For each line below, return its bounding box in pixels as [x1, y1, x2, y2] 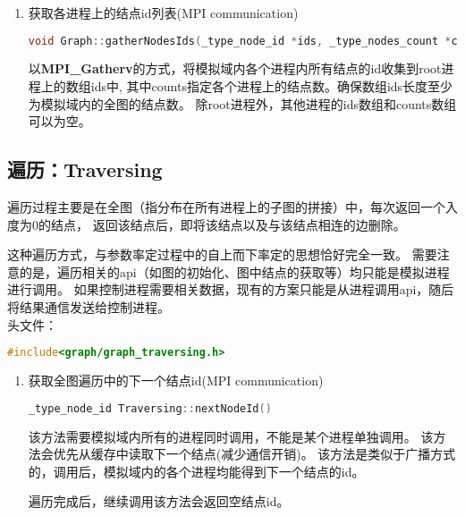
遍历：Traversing [7, 156, 163, 183]
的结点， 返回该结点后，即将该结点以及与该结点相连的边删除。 [38, 215, 406, 233]
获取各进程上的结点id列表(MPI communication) [28, 4, 299, 21]
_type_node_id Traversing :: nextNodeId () [28, 402, 272, 415]
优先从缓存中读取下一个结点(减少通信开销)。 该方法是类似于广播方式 [53, 444, 456, 463]
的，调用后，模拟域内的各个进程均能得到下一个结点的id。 [28, 461, 365, 480]
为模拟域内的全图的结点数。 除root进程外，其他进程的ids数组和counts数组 [28, 94, 457, 113]
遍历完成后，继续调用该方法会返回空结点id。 [28, 492, 290, 511]
